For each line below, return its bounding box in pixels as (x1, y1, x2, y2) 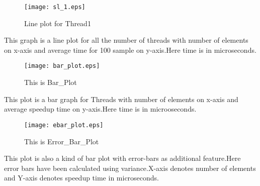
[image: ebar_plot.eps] (24, 121, 104, 129)
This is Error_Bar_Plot (24, 136, 99, 146)
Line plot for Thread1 (24, 18, 91, 28)
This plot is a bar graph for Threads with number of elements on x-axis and (4, 94, 238, 104)
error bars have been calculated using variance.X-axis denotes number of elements (4, 162, 256, 173)
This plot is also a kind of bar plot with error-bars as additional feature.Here (4, 153, 241, 163)
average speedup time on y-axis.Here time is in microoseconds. (4, 104, 197, 114)
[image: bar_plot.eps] (24, 62, 100, 70)
